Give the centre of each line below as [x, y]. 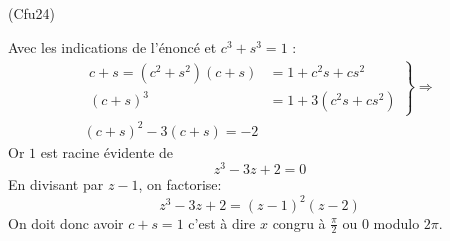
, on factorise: [180, 184]
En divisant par [56, 184]
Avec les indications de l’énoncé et [112, 46]
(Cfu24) [32, 13]
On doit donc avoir [66, 222]
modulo [396, 222]
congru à [299, 222]
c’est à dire [222, 222]
